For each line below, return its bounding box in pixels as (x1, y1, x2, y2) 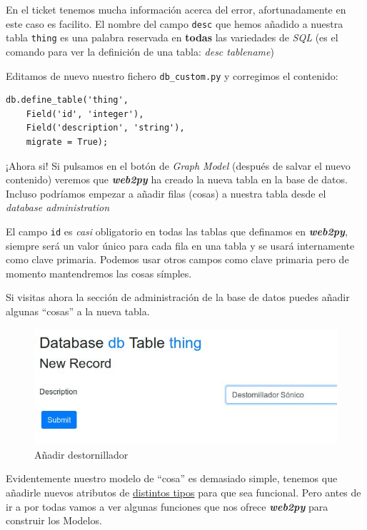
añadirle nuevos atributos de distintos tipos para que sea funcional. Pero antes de (6, 484, 361, 499)
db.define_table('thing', (6, 95, 129, 106)
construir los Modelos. (6, 513, 102, 528)
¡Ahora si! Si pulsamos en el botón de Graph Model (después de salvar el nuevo (6, 158, 351, 173)
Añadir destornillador (34, 447, 129, 462)
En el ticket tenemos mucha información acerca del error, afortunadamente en (6, 2, 346, 16)
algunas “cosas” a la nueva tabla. (6, 303, 150, 318)
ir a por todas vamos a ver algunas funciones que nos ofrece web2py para (6, 499, 328, 514)
